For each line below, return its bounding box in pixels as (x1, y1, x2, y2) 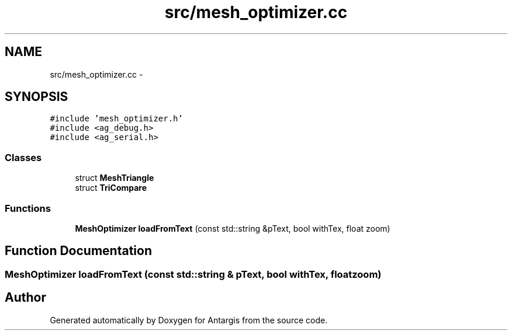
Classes (5, 151, 42, 163)
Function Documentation (5, 243, 152, 259)
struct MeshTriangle (75, 173, 154, 183)
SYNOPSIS (5, 89, 68, 104)
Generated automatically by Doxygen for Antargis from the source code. (50, 315, 328, 325)
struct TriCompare (75, 183, 147, 193)
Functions (5, 202, 51, 214)
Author (5, 290, 46, 305)
